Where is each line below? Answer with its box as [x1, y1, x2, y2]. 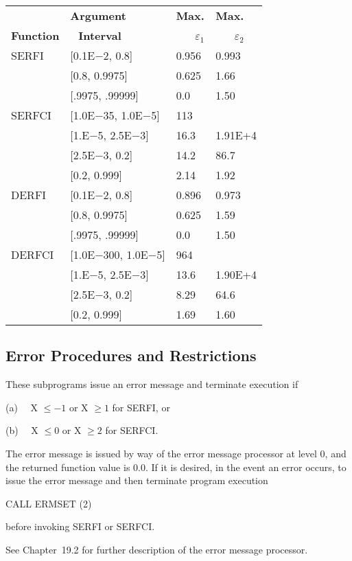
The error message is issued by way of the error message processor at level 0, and [5, 446, 347, 460]
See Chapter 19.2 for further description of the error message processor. [5, 542, 308, 556]
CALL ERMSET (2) [5, 496, 92, 510]
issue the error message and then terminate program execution [5, 473, 268, 488]
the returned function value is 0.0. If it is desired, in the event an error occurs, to [5, 459, 347, 474]
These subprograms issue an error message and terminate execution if [5, 377, 298, 391]
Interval [78, 27, 121, 43]
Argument [70, 8, 126, 23]
